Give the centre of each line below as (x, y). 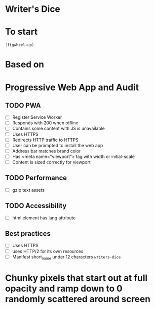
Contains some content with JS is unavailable (58, 129)
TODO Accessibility (36, 206)
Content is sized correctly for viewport (51, 162)
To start (21, 32)
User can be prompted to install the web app (58, 145)
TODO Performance (36, 178)
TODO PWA (23, 105)
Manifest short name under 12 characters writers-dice (66, 257)
